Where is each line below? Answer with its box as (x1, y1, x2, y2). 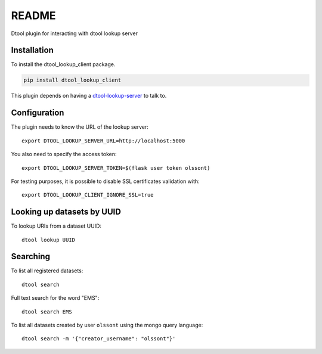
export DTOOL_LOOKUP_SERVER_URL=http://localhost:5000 (21, 137, 185, 144)
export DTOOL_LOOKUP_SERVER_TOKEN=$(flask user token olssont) (21, 164, 210, 171)
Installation (11, 45, 54, 55)
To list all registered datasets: (11, 267, 83, 274)
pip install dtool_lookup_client (23, 77, 122, 83)
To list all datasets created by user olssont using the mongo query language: (11, 322, 203, 329)
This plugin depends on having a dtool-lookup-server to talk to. (11, 92, 167, 100)
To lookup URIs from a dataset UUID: (11, 222, 101, 229)
